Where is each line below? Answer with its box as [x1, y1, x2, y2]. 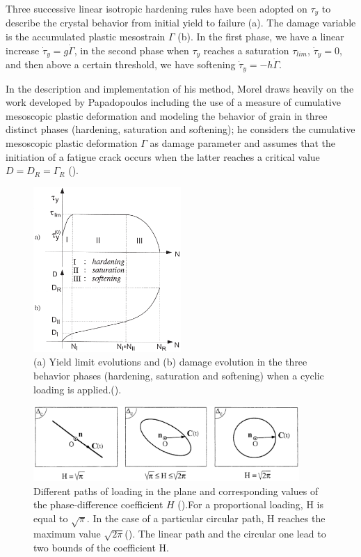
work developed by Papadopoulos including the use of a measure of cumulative [6, 95, 341, 109]
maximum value [33, 526, 101, 541]
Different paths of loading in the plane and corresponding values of [33, 483, 319, 498]
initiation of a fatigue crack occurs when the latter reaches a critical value [6, 149, 320, 164]
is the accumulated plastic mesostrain [6, 29, 166, 44]
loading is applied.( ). [33, 382, 122, 396]
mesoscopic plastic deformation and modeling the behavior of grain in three [6, 108, 328, 123]
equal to [33, 510, 68, 525]
